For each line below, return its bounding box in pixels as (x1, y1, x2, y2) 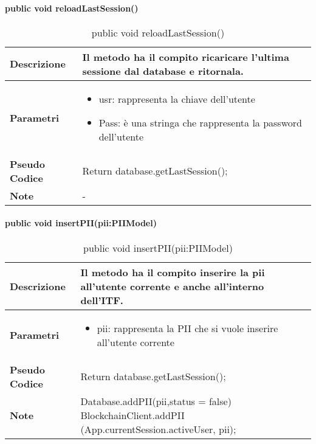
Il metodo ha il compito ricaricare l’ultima (82, 49, 289, 64)
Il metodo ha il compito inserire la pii (80, 265, 265, 279)
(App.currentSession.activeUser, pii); (80, 421, 236, 436)
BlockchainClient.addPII (80, 408, 185, 422)
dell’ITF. (80, 293, 123, 307)
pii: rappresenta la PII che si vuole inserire (97, 321, 278, 335)
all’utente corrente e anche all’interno (80, 279, 264, 293)
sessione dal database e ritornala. (82, 63, 244, 78)
